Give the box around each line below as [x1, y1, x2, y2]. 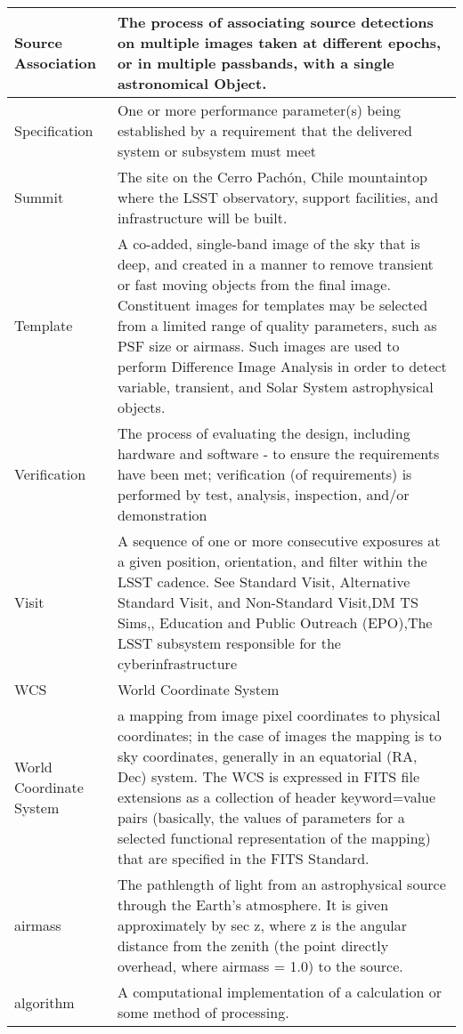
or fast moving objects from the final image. [117, 274, 391, 295]
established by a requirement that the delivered [117, 120, 412, 141]
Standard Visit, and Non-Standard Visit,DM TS [117, 592, 418, 612]
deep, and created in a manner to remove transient [117, 254, 434, 274]
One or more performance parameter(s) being [117, 100, 402, 120]
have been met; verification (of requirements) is [117, 464, 412, 484]
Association [14, 53, 97, 73]
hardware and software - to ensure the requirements [117, 443, 440, 464]
